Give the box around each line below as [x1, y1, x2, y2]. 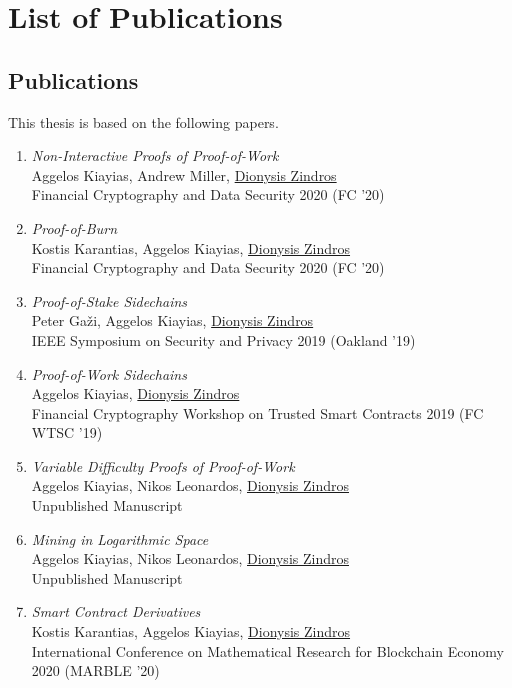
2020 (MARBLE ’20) [31, 660, 160, 681]
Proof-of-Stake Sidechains [31, 290, 188, 311]
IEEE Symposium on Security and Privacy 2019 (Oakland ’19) [31, 329, 416, 350]
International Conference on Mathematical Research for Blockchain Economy [31, 640, 504, 661]
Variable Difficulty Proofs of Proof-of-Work [31, 455, 295, 476]
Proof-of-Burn [31, 217, 118, 238]
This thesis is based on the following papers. [8, 111, 279, 132]
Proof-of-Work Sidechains [31, 363, 187, 384]
